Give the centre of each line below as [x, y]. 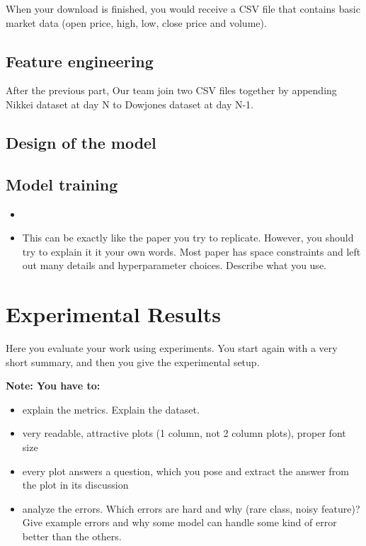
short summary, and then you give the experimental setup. [133, 362]
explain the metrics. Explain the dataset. [111, 409]
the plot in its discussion [75, 485]
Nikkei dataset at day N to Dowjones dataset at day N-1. [130, 104]
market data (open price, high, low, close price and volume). [136, 22]
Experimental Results [113, 314]
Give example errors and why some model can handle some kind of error [179, 522]
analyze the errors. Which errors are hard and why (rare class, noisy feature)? [191, 508]
